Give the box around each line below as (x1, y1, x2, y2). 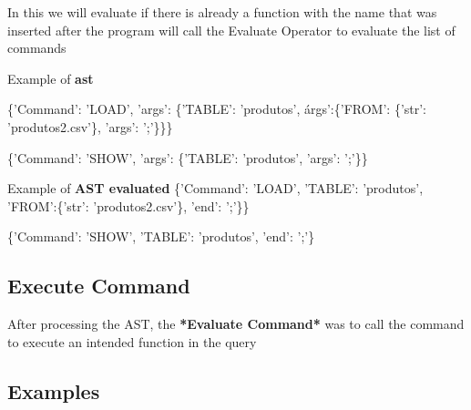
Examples (7, 376, 100, 405)
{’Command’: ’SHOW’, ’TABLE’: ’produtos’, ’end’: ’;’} (7, 227, 315, 246)
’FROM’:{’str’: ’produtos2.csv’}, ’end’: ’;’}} (7, 196, 250, 215)
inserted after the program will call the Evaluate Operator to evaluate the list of (7, 20, 456, 39)
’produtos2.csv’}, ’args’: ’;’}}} (7, 117, 173, 136)
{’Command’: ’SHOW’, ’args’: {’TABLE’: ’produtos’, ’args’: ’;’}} (7, 148, 368, 167)
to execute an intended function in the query (7, 332, 257, 351)
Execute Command (7, 272, 190, 300)
